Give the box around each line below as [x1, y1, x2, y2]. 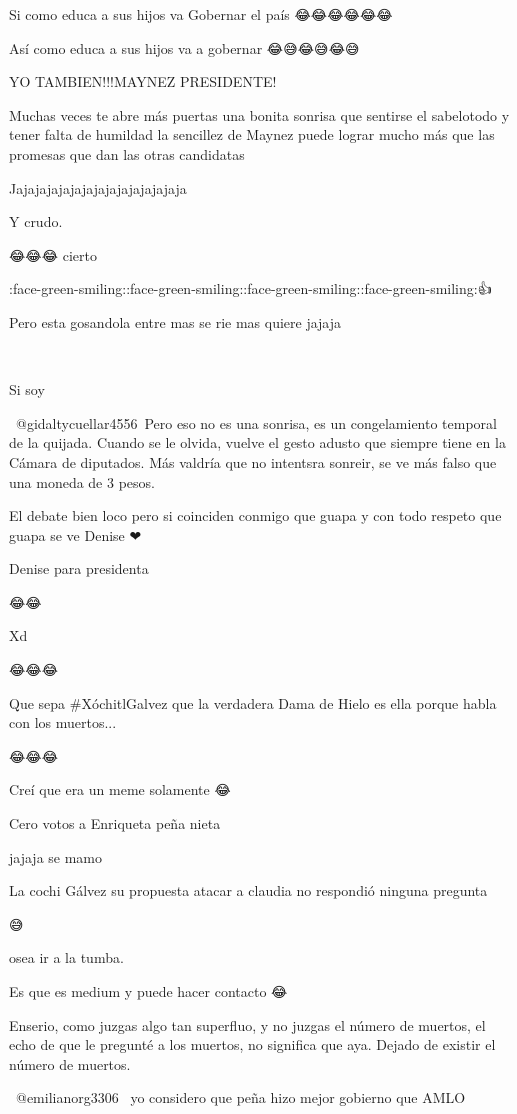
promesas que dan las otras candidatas [9, 143, 245, 164]
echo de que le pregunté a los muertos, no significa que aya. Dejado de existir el [9, 1034, 496, 1055]
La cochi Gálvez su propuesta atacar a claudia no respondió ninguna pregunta [9, 880, 488, 901]
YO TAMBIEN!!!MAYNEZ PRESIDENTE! [9, 71, 277, 92]
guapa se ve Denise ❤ [9, 524, 142, 545]
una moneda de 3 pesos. [9, 471, 155, 492]
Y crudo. [9, 211, 63, 232]
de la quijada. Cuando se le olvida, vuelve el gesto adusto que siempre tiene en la [9, 432, 506, 453]
